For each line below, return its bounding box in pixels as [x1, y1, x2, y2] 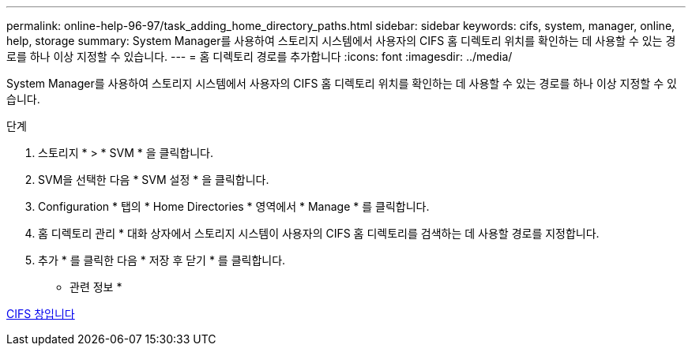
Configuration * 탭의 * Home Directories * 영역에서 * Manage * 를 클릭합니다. [38, 200, 430, 213]
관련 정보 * [70, 280, 122, 294]
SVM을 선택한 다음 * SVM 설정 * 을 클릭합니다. [38, 173, 269, 186]
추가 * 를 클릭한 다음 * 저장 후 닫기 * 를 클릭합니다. [38, 253, 286, 267]
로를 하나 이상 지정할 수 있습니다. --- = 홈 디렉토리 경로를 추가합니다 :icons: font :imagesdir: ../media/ [6, 50, 513, 63]
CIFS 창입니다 [6, 307, 75, 320]
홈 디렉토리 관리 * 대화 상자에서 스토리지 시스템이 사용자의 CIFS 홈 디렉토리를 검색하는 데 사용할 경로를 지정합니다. [38, 227, 600, 240]
